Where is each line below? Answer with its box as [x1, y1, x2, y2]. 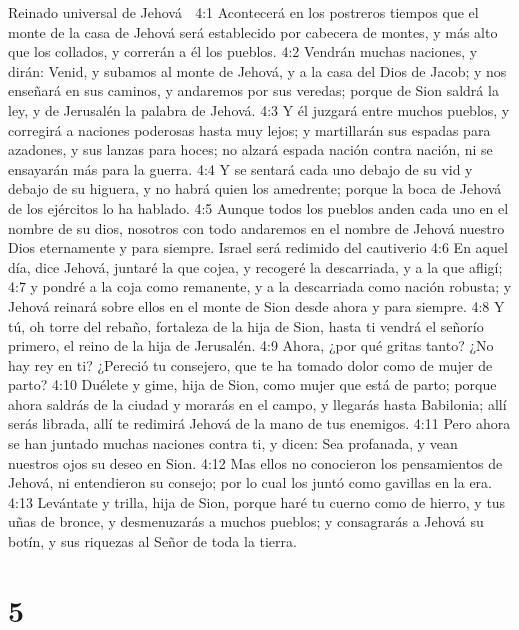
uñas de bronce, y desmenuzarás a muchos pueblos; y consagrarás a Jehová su [8, 511, 484, 532]
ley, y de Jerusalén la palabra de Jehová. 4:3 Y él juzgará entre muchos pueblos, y [8, 99, 510, 120]
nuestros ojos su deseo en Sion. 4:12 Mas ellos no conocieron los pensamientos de [8, 452, 503, 473]
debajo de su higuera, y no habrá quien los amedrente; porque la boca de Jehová [8, 178, 502, 199]
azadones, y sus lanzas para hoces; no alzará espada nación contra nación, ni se [8, 139, 493, 160]
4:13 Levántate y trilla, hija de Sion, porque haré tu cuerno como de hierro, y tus [8, 491, 506, 512]
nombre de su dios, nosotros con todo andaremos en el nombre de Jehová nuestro [8, 217, 505, 238]
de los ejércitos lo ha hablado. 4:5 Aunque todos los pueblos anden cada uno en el [8, 197, 509, 218]
